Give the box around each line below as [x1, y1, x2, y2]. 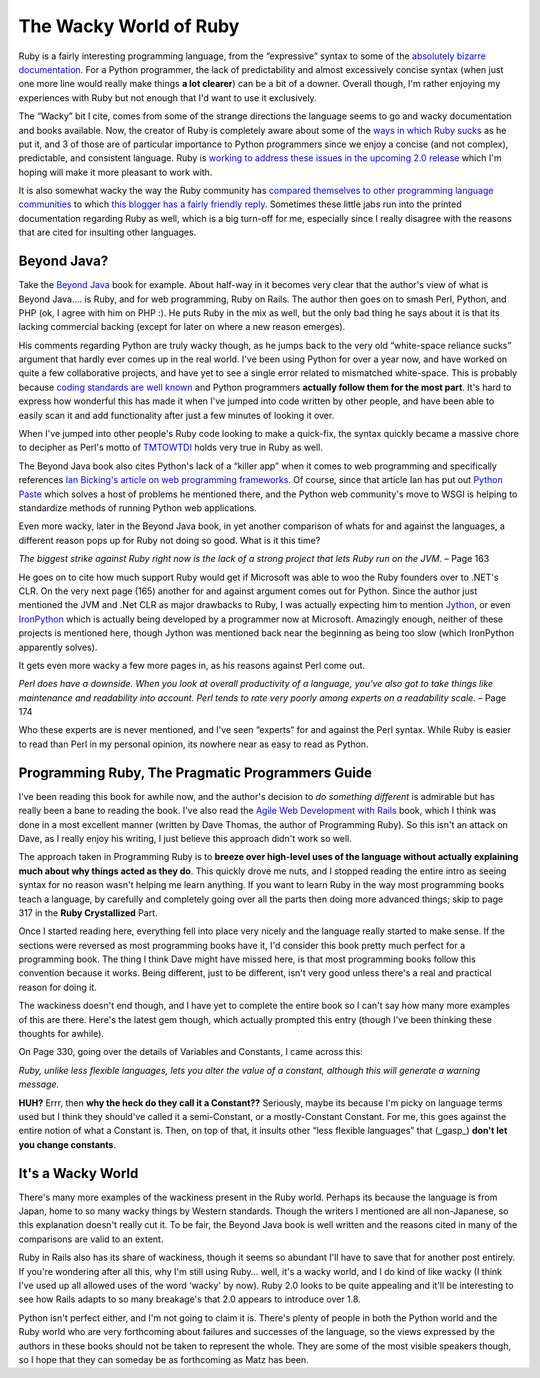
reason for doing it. [18, 981, 97, 993]
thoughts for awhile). [18, 1028, 105, 1040]
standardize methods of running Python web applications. [18, 502, 257, 514]
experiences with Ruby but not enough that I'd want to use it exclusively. [18, 91, 317, 104]
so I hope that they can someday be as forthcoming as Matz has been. [18, 1353, 309, 1365]
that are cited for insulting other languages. [18, 226, 197, 239]
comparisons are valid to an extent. [18, 1233, 164, 1245]
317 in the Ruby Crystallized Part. [18, 906, 158, 919]
